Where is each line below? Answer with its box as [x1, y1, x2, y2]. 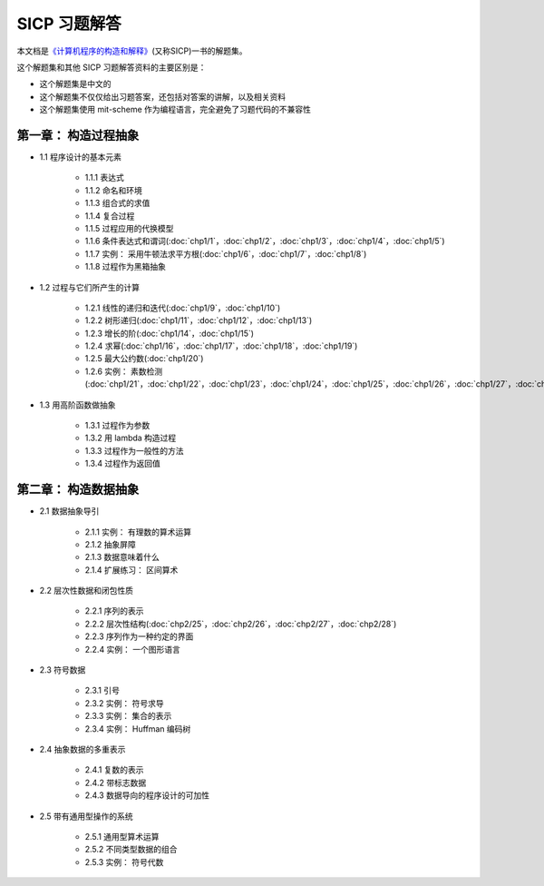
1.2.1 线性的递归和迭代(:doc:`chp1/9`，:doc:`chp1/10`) [84, 302, 281, 313]
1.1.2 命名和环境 [84, 184, 142, 195]
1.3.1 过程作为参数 [84, 420, 151, 431]
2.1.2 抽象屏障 [84, 538, 136, 549]
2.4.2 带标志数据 [84, 777, 147, 788]
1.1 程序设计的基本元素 [39, 152, 122, 162]
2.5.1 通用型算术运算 [84, 831, 160, 842]
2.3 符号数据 [39, 664, 86, 675]
